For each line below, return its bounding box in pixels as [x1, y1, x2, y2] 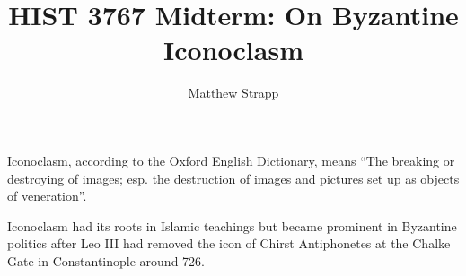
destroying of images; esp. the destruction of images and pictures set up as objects [7, 168, 460, 187]
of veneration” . [7, 186, 87, 205]
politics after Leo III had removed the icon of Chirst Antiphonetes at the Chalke [7, 234, 451, 253]
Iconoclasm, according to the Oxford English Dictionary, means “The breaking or [7, 151, 455, 169]
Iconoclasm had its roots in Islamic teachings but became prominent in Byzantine [7, 216, 457, 235]
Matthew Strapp [188, 83, 279, 102]
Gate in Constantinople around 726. [7, 251, 205, 270]
